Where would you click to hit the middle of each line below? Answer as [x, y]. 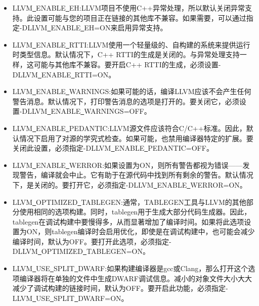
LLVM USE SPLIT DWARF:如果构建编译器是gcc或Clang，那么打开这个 [130, 268]
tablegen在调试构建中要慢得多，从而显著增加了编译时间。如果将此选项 [128, 221]
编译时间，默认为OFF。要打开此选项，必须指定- [92, 241]
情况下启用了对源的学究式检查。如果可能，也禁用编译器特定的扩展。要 [136, 138]
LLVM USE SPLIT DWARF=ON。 [70, 298]
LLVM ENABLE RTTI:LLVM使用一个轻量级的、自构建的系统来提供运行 [131, 44]
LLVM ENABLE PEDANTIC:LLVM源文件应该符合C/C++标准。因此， [129, 128]
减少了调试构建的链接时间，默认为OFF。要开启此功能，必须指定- [120, 288]
